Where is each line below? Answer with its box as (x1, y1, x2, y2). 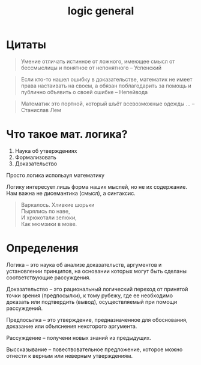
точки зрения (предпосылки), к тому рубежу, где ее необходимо (6, 292, 173, 299)
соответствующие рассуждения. (6, 274, 91, 281)
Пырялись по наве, (20, 207, 70, 215)
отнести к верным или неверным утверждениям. (6, 352, 133, 359)
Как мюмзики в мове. (20, 220, 77, 227)
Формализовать (14, 153, 56, 161)
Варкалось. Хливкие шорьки (20, 201, 95, 208)
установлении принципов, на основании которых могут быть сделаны (6, 267, 187, 274)
